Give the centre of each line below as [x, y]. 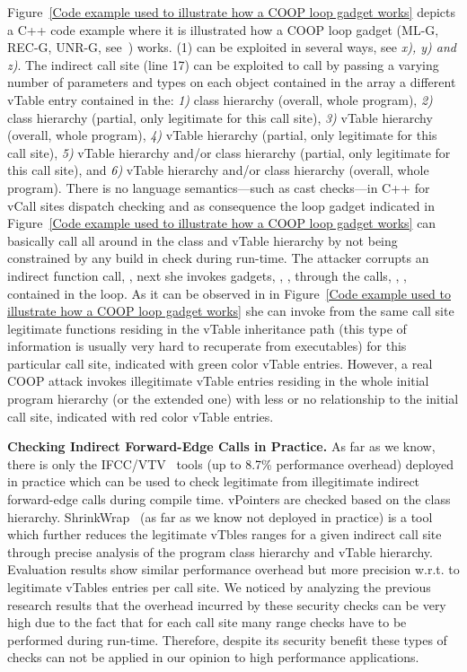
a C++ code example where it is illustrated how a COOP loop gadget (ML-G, [223, 29]
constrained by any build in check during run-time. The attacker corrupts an [218, 258]
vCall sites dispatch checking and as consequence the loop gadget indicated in [221, 205]
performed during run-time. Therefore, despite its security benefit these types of [227, 639]
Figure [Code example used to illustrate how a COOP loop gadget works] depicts [231, 12]
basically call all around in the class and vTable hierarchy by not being [203, 240]
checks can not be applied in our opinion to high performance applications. [213, 657]
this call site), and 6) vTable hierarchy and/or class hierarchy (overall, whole [218, 170]
